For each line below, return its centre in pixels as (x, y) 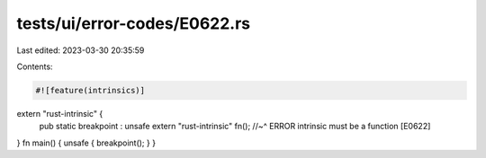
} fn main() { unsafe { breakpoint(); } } (86, 143)
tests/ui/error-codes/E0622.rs (134, 23)
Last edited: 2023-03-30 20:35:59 (81, 50)
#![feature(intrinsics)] (90, 90)
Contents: (35, 66)
